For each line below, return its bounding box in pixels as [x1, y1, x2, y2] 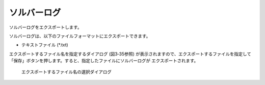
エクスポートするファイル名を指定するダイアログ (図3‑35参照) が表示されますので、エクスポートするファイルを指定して [9, 51, 251, 57]
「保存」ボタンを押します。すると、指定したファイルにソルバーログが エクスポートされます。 [9, 58, 199, 64]
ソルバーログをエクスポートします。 [9, 24, 82, 30]
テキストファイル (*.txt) [21, 42, 68, 48]
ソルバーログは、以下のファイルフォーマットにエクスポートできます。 [9, 33, 151, 39]
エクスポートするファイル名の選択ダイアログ [21, 68, 112, 75]
